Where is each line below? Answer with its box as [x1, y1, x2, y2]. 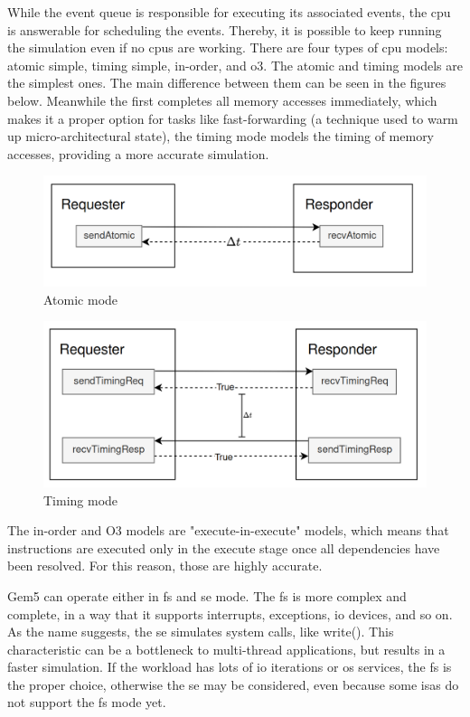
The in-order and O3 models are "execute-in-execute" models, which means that [7, 521, 449, 540]
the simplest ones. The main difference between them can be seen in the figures [7, 73, 446, 92]
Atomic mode [43, 289, 118, 308]
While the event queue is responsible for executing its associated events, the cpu [7, 3, 451, 21]
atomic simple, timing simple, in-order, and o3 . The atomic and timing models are [7, 55, 463, 74]
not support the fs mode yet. [7, 693, 166, 712]
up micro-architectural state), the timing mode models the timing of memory [7, 127, 435, 146]
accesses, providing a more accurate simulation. [7, 144, 269, 163]
